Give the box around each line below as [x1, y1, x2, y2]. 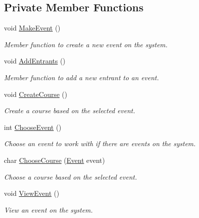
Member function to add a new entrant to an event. [4, 72, 159, 82]
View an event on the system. [4, 204, 93, 215]
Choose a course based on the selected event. [4, 171, 137, 182]
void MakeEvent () [4, 23, 61, 33]
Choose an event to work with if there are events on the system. [4, 138, 196, 149]
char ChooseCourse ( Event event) [4, 155, 105, 165]
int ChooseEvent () [4, 122, 62, 132]
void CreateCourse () [4, 89, 67, 99]
